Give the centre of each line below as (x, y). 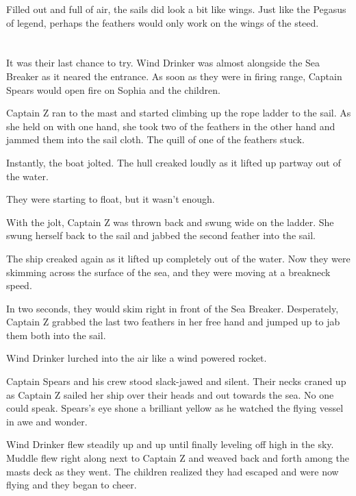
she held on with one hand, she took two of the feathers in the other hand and (171, 126)
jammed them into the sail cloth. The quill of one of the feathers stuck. (155, 139)
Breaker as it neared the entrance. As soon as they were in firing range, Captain (174, 76)
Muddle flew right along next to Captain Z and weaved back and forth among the (178, 458)
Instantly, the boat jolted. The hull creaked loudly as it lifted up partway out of (174, 162)
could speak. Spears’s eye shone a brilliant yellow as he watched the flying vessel (175, 408)
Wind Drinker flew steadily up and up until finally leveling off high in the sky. (170, 444)
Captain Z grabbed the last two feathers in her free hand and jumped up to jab (173, 322)
